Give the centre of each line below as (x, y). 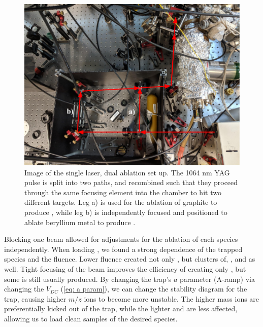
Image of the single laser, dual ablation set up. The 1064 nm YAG (127, 172)
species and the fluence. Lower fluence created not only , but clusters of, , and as (130, 259)
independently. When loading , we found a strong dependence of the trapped (123, 249)
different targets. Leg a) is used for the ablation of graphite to (121, 202)
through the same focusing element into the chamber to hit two (123, 192)
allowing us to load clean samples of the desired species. (91, 319)
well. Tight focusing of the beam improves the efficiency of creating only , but (125, 269)
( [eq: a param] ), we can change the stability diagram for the (154, 289)
